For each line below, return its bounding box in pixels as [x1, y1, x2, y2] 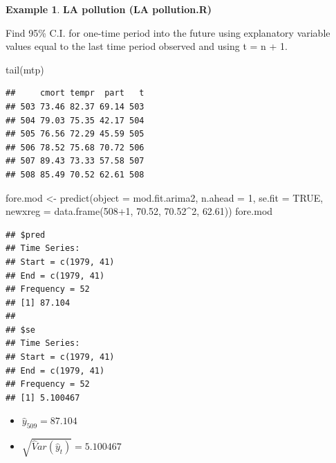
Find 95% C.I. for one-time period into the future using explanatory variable [6, 25, 330, 40]
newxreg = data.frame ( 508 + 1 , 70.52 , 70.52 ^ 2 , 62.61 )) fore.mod [6, 204, 273, 218]
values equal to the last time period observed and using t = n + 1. [6, 39, 288, 53]
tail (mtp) [6, 62, 44, 76]
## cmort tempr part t [6, 88, 144, 98]
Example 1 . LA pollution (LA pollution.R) [6, 2, 212, 16]
